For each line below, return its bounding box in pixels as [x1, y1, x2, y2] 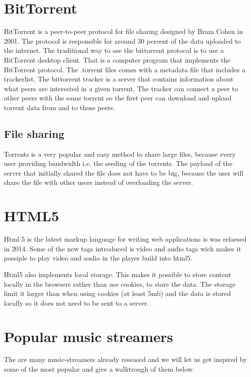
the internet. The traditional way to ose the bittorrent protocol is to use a [4, 45, 224, 55]
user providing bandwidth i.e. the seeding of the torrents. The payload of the [4, 158, 233, 168]
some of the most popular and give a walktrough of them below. [4, 364, 195, 374]
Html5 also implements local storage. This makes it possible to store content [4, 269, 232, 279]
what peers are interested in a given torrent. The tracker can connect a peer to [4, 83, 238, 93]
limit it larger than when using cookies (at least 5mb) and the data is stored [4, 288, 231, 298]
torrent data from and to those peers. [4, 102, 115, 112]
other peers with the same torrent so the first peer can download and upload [4, 93, 232, 103]
